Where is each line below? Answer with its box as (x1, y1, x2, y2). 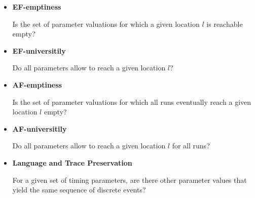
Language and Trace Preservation (12, 157, 132, 168)
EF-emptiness (12, 2, 61, 12)
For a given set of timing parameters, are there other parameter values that (12, 174, 247, 185)
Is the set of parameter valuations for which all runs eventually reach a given (12, 96, 251, 107)
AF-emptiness (12, 79, 62, 90)
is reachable (206, 18, 243, 29)
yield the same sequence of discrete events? (12, 184, 146, 195)
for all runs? (172, 140, 210, 151)
